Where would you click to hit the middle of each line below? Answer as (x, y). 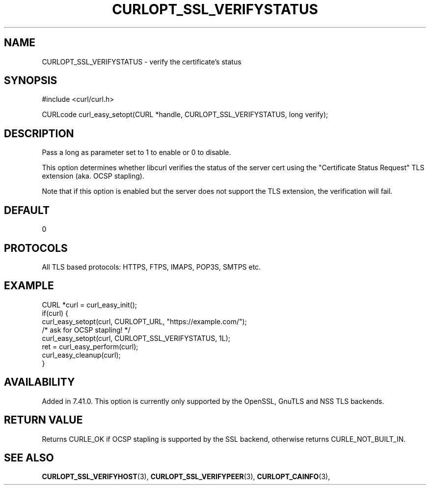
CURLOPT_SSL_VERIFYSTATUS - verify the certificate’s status (142, 61)
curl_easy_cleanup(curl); (81, 355)
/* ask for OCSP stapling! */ (86, 330)
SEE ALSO (29, 458)
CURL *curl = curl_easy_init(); (89, 305)
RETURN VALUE (43, 420)
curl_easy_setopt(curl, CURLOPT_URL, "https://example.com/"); (144, 321)
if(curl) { (55, 313)
